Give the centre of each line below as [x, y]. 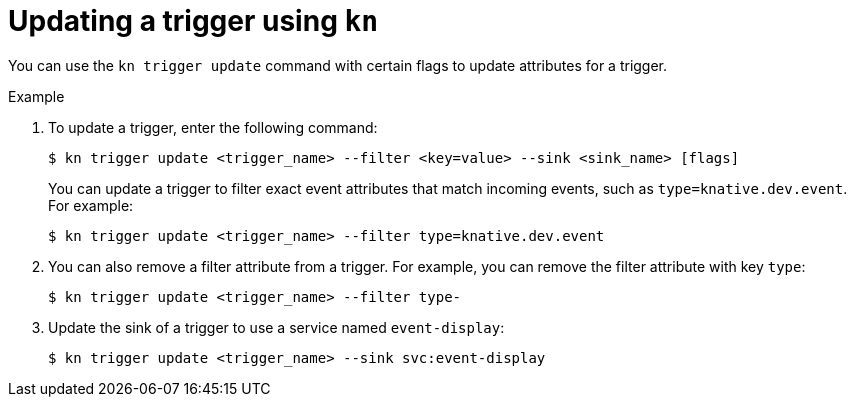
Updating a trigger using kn [193, 21]
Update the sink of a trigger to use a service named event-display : [276, 327]
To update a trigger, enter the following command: [213, 127]
